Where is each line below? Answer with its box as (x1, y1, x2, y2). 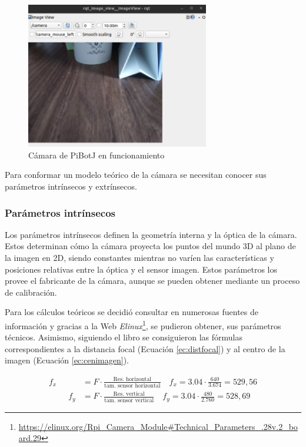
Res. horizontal (113, 376, 152, 383)
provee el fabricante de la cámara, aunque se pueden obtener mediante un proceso (5, 274, 300, 287)
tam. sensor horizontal (104, 382, 161, 389)
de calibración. (5, 286, 57, 298)
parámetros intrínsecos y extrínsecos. (5, 180, 137, 192)
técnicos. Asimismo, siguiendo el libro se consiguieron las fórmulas (5, 331, 242, 343)
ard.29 (18, 432, 41, 444)
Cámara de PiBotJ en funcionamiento (28, 148, 165, 161)
